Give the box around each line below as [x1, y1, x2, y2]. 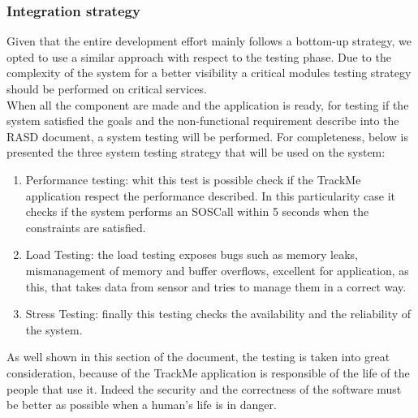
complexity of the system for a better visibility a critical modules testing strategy [6, 64, 412, 81]
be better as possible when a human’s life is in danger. [6, 396, 277, 413]
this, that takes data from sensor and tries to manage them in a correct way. [25, 278, 407, 295]
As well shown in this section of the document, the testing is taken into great [6, 348, 390, 365]
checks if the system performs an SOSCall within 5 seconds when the [25, 203, 369, 220]
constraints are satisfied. [25, 218, 146, 235]
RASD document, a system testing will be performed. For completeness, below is [6, 127, 409, 144]
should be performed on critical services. [6, 80, 207, 97]
